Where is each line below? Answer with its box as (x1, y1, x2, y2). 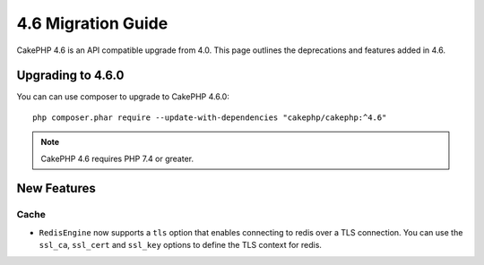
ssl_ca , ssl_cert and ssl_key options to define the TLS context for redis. (39, 240, 323, 251)
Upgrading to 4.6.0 (16, 68, 125, 83)
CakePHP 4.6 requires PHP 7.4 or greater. (40, 153, 194, 164)
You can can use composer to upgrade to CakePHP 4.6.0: (16, 91, 230, 102)
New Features (16, 181, 96, 196)
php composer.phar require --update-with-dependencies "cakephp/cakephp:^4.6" (32, 112, 387, 123)
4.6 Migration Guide (16, 13, 169, 33)
